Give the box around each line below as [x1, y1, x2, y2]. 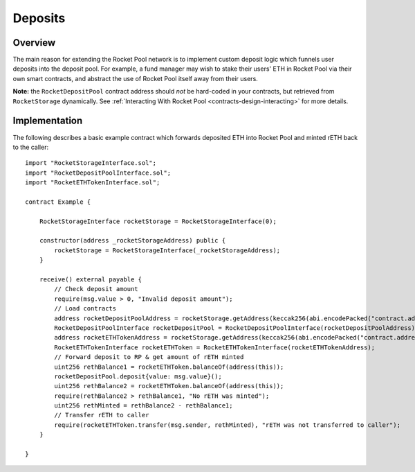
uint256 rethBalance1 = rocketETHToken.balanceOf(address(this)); [54, 362, 284, 371]
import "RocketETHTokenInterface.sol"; [25, 179, 160, 186]
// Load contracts [54, 305, 117, 313]
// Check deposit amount [54, 285, 138, 293]
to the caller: [12, 143, 48, 151]
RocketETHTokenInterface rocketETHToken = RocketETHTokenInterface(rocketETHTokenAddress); [54, 343, 376, 351]
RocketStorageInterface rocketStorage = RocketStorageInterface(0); [39, 217, 277, 225]
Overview [12, 37, 56, 49]
